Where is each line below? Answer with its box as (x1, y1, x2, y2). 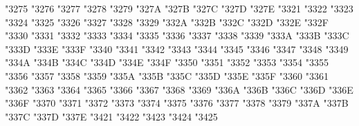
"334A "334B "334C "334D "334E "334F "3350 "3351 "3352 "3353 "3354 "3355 (5, 55, 329, 70)
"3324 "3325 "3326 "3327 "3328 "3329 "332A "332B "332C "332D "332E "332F (5, 14, 329, 29)
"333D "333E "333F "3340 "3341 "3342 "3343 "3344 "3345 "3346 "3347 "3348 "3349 (5, 41, 349, 56)
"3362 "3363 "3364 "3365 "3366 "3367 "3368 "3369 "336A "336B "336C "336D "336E (5, 82, 353, 96)
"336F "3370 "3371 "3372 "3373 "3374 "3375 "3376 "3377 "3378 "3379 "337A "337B (5, 96, 349, 110)
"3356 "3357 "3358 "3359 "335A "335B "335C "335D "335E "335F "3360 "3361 (5, 68, 329, 83)
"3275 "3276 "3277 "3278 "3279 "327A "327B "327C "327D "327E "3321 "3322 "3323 (5, 1, 353, 15)
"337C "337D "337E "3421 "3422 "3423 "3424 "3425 (5, 109, 218, 123)
